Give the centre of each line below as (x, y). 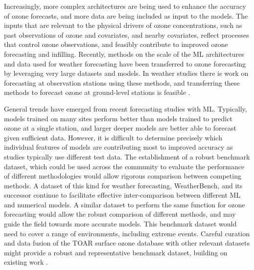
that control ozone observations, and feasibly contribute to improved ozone (116, 44)
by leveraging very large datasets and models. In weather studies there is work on (126, 73)
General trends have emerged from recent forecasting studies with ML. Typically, (126, 108)
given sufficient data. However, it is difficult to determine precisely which (113, 137)
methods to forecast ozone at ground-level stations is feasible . (97, 92)
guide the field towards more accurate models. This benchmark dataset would (120, 224)
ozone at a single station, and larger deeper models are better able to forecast (120, 128)
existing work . (26, 262)
